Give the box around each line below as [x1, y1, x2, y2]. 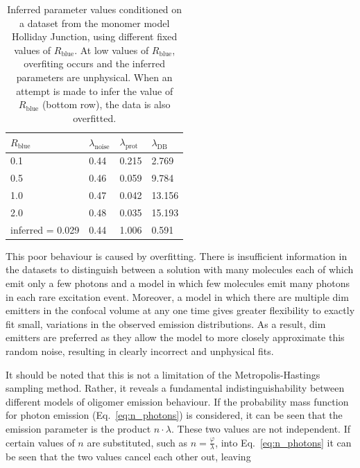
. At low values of [74, 42, 149, 57]
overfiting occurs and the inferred [24, 56, 165, 71]
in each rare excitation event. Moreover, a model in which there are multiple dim [6, 289, 349, 304]
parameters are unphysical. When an [16, 69, 173, 84]
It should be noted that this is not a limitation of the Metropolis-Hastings [6, 367, 320, 381]
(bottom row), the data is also [42, 97, 171, 112]
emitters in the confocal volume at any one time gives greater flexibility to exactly [6, 303, 355, 318]
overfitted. [73, 110, 117, 125]
